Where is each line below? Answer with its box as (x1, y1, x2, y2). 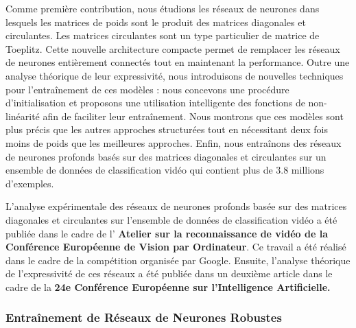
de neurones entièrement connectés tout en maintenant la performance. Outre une (5, 55, 350, 69)
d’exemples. (5, 176, 54, 190)
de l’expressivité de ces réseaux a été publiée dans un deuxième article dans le (5, 266, 333, 281)
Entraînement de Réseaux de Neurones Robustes (5, 309, 282, 326)
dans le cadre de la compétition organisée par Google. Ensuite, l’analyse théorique (5, 253, 351, 267)
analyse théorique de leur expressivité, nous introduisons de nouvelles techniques (5, 68, 344, 82)
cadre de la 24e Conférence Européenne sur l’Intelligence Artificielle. (5, 279, 331, 294)
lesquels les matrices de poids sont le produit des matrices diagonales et (5, 14, 306, 29)
